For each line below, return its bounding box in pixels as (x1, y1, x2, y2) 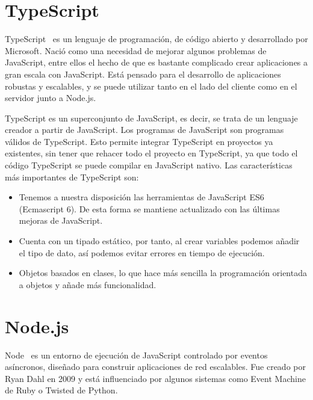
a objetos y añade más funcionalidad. (19, 278, 156, 291)
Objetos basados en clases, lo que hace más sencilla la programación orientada (19, 266, 307, 279)
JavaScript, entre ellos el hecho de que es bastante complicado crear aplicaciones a (5, 56, 308, 69)
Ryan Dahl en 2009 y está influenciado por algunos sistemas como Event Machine (5, 372, 306, 384)
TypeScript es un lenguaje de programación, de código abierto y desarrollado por (5, 32, 308, 45)
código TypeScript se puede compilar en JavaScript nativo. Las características (5, 159, 293, 171)
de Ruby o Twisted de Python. (5, 384, 118, 396)
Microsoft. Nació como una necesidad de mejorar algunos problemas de (5, 44, 267, 57)
